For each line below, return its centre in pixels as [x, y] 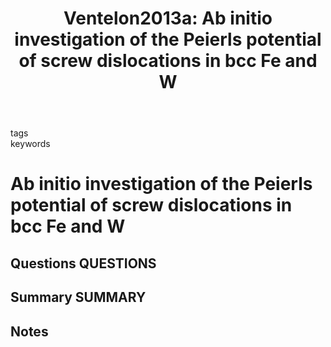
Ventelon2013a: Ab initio [168, 18]
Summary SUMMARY [78, 297]
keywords [30, 144]
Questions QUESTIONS [83, 263]
